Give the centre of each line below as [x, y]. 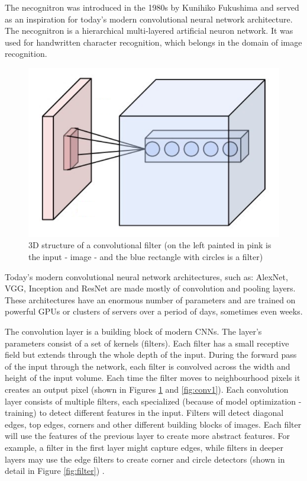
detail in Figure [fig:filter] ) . [55, 471]
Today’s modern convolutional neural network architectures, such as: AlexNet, [146, 276]
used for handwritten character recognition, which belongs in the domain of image [153, 42]
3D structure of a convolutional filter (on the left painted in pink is [150, 245]
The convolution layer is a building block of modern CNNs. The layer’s [133, 331]
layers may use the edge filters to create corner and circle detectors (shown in [145, 459]
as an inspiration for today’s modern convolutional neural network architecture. [149, 19]
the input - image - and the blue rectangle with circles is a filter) [146, 257]
